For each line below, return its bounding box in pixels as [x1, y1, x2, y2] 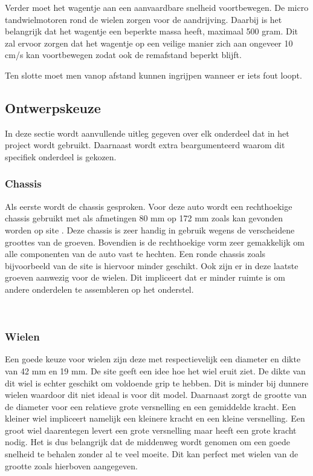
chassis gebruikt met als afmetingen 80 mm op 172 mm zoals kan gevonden [5, 212, 283, 224]
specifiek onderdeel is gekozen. [5, 150, 117, 163]
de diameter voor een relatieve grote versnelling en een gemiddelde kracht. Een [5, 400, 296, 412]
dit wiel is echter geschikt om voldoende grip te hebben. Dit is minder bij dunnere [5, 376, 309, 389]
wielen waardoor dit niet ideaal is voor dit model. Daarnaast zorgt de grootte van [5, 388, 307, 401]
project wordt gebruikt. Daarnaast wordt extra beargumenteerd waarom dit [5, 139, 285, 151]
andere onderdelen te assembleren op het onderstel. [5, 282, 194, 295]
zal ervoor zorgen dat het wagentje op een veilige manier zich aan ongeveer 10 [5, 36, 293, 49]
